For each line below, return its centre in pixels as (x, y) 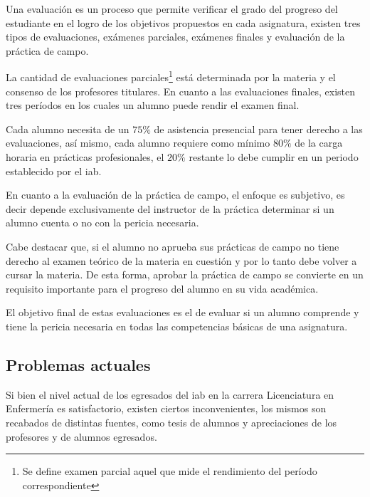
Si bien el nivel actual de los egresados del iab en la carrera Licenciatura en (170, 394)
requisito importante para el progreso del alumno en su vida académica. (162, 288)
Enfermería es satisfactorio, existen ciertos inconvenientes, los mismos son (166, 408)
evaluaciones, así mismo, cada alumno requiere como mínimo (138, 143)
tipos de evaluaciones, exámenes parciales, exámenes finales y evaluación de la (175, 37)
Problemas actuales (78, 364)
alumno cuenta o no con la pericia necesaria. (102, 223)
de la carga (319, 143)
